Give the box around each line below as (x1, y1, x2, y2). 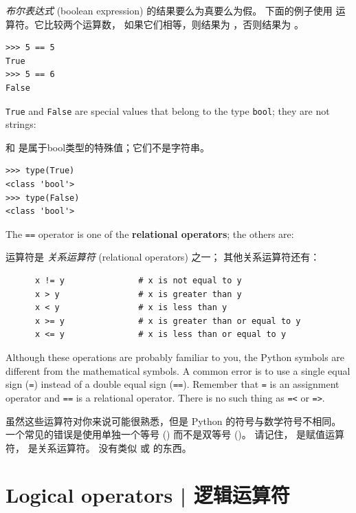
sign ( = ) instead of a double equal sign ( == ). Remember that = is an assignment (5, 377, 340, 391)
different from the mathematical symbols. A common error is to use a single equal (5, 363, 351, 378)
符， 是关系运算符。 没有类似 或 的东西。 (5, 440, 192, 455)
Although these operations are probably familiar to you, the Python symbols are (5, 350, 345, 364)
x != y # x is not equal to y (34, 276, 242, 286)
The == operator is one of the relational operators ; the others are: (5, 226, 294, 241)
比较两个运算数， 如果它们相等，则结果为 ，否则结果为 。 (43, 17, 304, 31)
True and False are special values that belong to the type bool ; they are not (5, 103, 330, 118)
